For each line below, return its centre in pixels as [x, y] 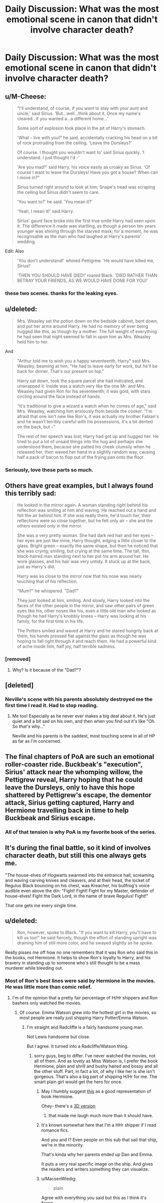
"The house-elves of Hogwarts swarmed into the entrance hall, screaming [80, 875]
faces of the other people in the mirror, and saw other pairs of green [86, 606]
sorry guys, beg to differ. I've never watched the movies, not [95, 1055]
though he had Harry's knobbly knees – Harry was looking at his [82, 616]
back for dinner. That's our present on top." [61, 371]
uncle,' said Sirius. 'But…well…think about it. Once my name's [79, 113]
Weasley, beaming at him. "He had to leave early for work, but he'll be [87, 366]
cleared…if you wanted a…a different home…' [63, 118]
